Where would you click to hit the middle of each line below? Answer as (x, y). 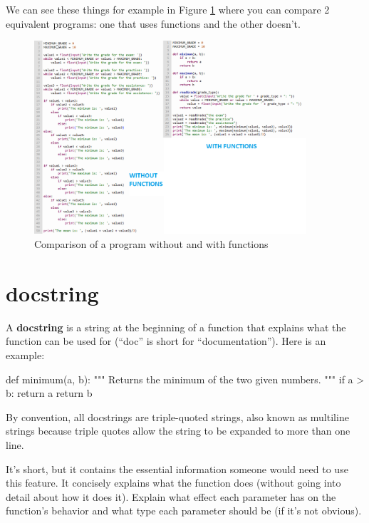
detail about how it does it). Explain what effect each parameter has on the (171, 496)
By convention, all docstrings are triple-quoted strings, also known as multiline (177, 416)
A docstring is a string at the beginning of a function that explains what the (176, 327)
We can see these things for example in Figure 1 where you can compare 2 (168, 9)
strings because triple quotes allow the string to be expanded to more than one (178, 431)
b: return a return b (49, 393)
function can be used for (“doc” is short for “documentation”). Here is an (166, 341)
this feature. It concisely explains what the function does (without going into (173, 483)
